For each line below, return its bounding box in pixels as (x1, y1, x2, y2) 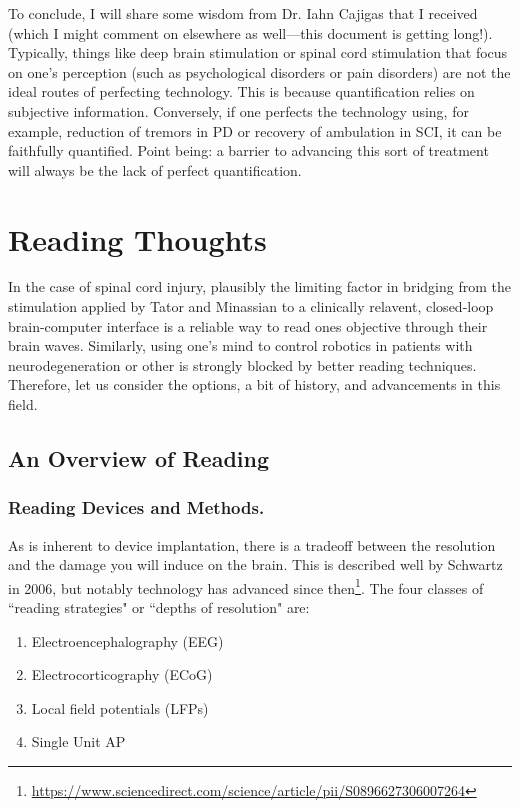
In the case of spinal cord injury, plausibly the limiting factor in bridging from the (8, 276, 511, 297)
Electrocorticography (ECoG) (31, 664, 213, 685)
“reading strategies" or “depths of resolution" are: (8, 597, 310, 618)
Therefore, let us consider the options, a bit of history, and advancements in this (8, 374, 501, 395)
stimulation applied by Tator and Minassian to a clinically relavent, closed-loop (8, 296, 494, 317)
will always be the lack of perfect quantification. (8, 159, 302, 180)
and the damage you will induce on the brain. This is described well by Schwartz (8, 554, 503, 575)
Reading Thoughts (8, 218, 267, 259)
